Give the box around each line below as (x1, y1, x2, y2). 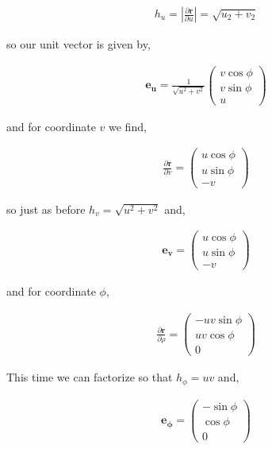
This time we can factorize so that (6, 369, 173, 385)
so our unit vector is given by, (6, 36, 151, 52)
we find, (109, 118, 147, 134)
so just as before (6, 200, 86, 217)
